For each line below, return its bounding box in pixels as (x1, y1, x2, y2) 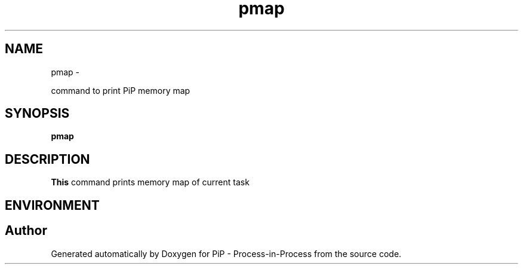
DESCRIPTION (5, 151, 90, 167)
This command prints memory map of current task (51, 177, 250, 188)
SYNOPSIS (5, 106, 70, 121)
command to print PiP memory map (51, 85, 190, 96)
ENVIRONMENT (5, 197, 100, 213)
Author (5, 223, 47, 239)
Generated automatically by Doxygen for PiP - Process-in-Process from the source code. (51, 248, 402, 259)
